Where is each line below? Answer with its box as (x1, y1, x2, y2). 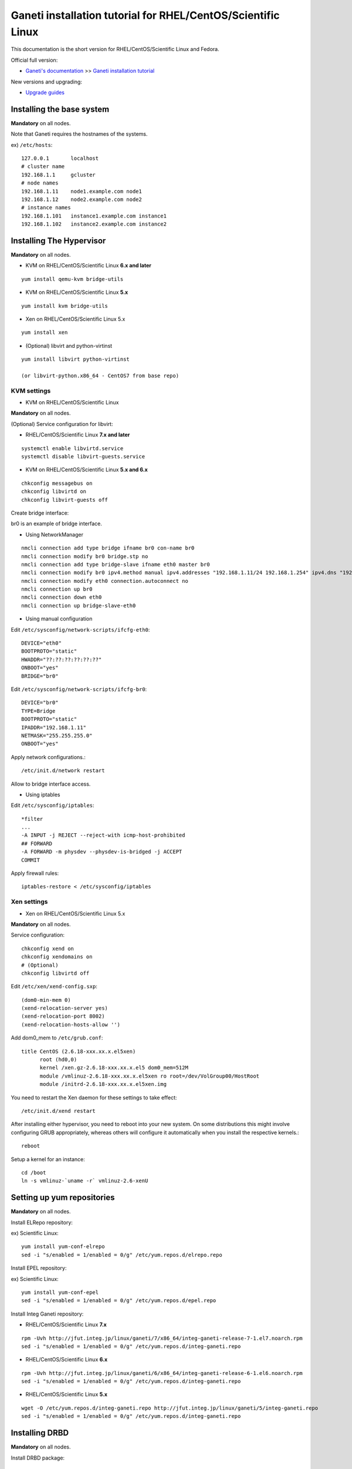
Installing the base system (11, 104, 110, 114)
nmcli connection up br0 (21, 586, 93, 593)
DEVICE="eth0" (21, 640, 62, 646)
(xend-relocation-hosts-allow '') (21, 1021, 120, 1028)
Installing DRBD (11, 1428, 69, 1438)
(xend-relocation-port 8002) (21, 1013, 105, 1019)
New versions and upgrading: (11, 78, 82, 85)
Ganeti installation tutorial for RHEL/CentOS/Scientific (11, 9, 280, 22)
